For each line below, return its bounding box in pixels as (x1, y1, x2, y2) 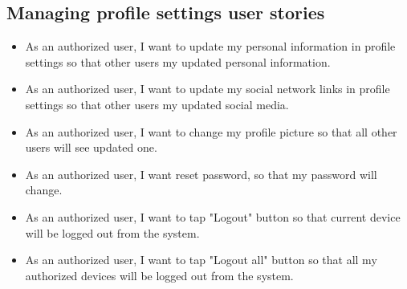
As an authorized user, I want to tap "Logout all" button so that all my (25, 251, 377, 268)
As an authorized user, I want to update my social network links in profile (25, 80, 390, 97)
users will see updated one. (25, 139, 157, 156)
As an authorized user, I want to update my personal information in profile (25, 38, 396, 55)
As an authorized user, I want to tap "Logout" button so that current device (25, 208, 401, 225)
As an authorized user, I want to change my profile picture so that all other (25, 123, 397, 140)
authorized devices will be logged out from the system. (25, 267, 294, 283)
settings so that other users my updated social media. (25, 96, 289, 112)
